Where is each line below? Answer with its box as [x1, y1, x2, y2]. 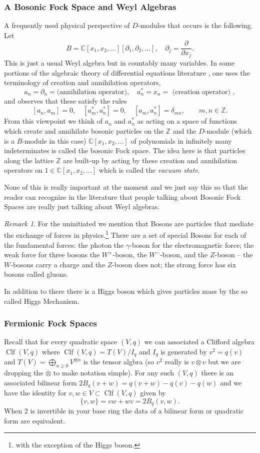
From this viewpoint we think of [4, 116, 103, 126]
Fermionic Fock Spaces [4, 317, 97, 329]
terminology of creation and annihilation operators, [4, 77, 161, 88]
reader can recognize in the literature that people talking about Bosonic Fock [4, 191, 241, 202]
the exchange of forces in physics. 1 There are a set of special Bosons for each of [4, 228, 246, 240]
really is [164, 356, 189, 367]
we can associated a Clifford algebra [144, 336, 254, 347]
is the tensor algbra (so [83, 356, 154, 367]
